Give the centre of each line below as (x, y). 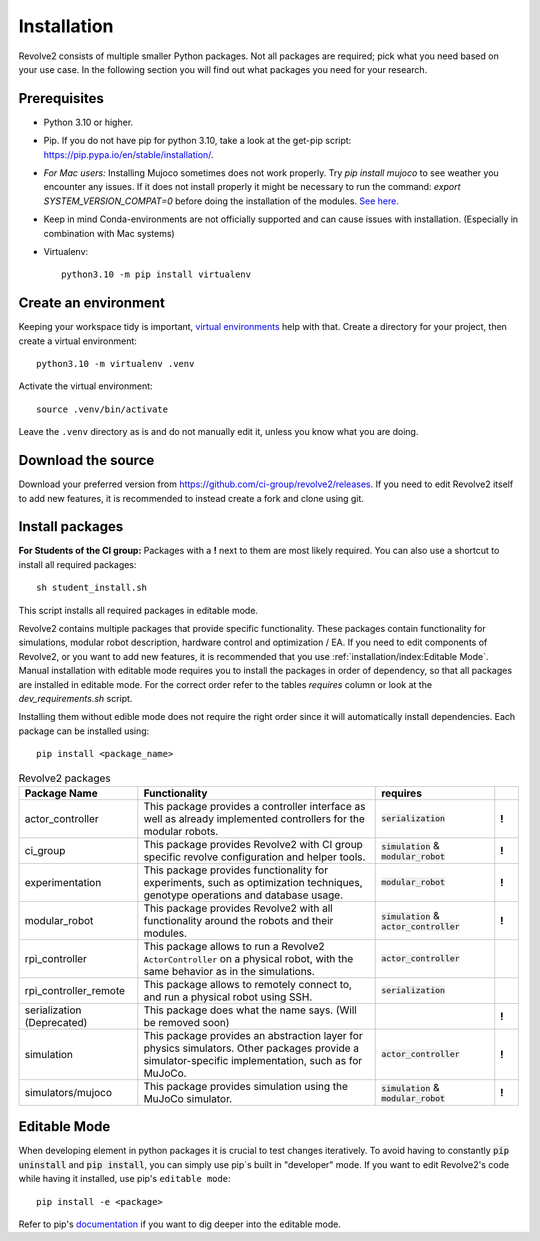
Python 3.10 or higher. (88, 122)
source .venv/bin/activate (102, 409)
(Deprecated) (56, 1022)
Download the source (86, 460)
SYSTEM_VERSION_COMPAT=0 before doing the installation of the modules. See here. (221, 201)
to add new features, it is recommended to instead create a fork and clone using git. (191, 498)
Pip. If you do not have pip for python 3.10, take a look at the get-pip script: (197, 141)
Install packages (71, 526)
